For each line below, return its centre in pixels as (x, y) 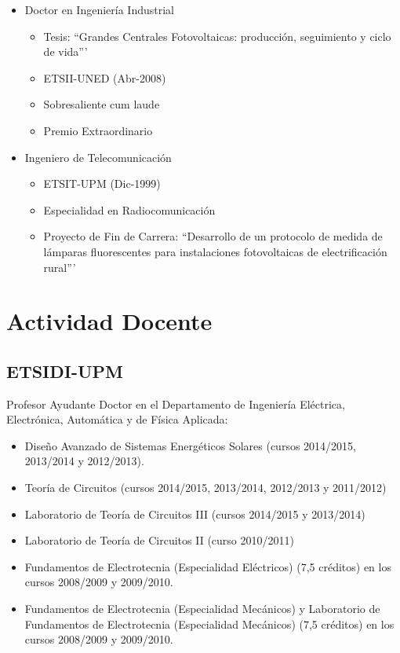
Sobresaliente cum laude (102, 104)
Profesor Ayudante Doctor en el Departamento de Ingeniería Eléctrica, (176, 404)
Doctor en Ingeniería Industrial (99, 9)
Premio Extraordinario (98, 130)
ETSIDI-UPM (65, 371)
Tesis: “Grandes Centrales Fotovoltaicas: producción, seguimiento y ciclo (217, 36)
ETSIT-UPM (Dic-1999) (102, 183)
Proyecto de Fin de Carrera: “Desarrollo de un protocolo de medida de (213, 236)
